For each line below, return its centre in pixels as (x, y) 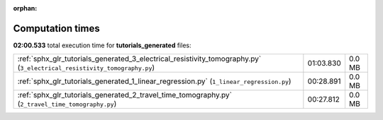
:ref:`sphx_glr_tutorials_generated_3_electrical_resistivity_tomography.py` (139, 59)
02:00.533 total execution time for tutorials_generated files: (102, 45)
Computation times (56, 28)
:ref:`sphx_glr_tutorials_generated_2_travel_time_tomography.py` (124, 95)
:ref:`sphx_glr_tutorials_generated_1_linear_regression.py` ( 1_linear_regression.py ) (154, 81)
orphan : (25, 8)
